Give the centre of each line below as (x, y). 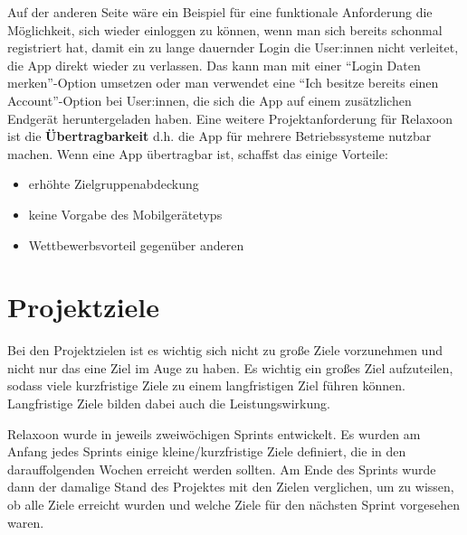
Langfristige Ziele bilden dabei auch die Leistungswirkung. (169, 404)
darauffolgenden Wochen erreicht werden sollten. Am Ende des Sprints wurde (222, 469)
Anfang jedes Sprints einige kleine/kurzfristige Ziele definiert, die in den (207, 451)
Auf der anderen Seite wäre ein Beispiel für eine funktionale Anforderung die (220, 12)
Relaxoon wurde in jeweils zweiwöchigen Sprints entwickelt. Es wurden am (214, 433)
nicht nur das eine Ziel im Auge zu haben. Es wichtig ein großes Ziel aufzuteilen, (230, 367)
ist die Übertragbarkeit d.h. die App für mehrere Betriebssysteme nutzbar (219, 136)
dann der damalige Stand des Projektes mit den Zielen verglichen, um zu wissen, (231, 487)
